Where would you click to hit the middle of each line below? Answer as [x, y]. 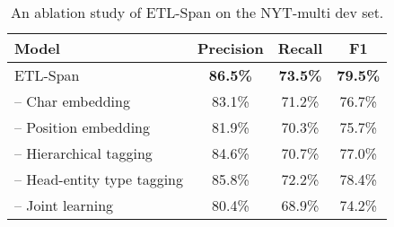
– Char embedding [72, 101]
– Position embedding [82, 127]
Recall [300, 48]
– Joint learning [64, 205]
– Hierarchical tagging [83, 153]
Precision [231, 48]
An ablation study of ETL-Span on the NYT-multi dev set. [197, 12]
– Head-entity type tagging [99, 179]
